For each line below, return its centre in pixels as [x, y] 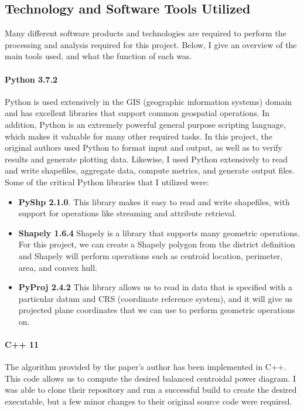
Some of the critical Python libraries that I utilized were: [107, 181]
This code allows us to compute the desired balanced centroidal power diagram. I [151, 378]
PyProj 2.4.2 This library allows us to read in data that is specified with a [155, 287]
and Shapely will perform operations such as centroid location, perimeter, [151, 255]
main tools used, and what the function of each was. [98, 56]
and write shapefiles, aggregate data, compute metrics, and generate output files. [150, 170]
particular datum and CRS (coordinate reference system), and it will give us [156, 298]
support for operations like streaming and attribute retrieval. [128, 213]
